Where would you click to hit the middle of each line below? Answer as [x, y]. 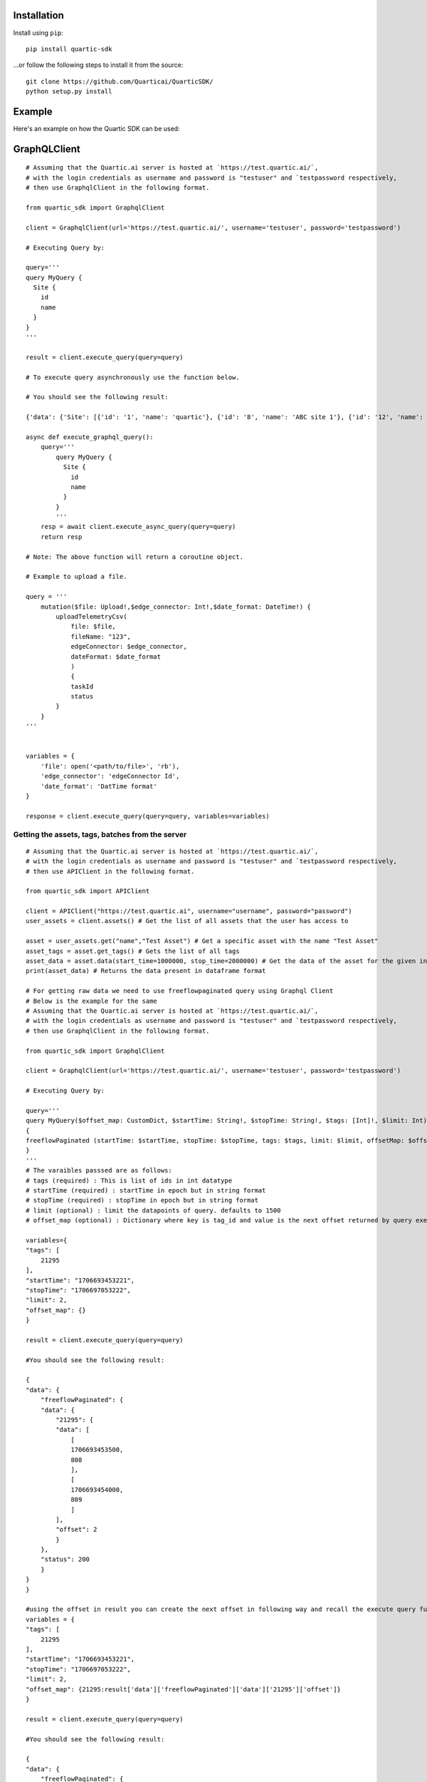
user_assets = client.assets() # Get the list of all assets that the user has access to [187, 921]
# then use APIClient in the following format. [110, 871]
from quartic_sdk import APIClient [88, 891]
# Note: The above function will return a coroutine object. [135, 557]
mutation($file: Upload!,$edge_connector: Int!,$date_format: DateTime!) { [175, 607]
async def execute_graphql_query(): [90, 437]
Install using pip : [38, 33]
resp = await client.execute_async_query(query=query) [138, 527]
